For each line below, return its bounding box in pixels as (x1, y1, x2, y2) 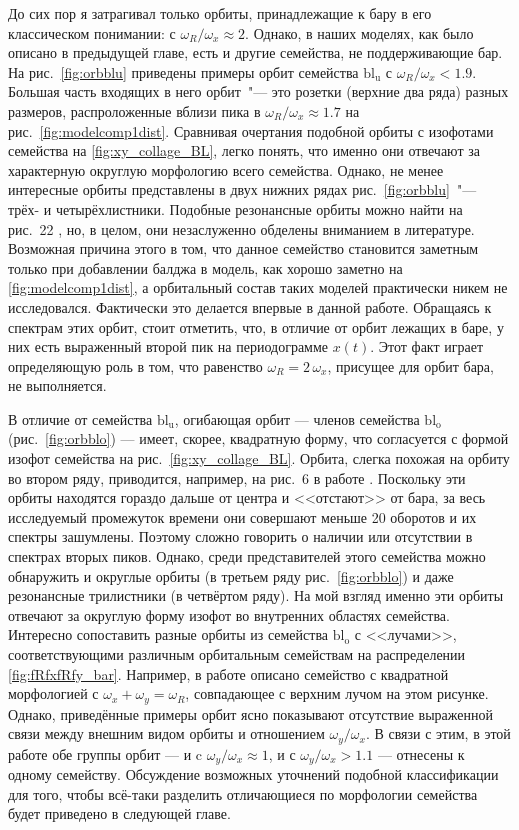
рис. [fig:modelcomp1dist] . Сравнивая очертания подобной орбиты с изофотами (8, 120, 494, 141)
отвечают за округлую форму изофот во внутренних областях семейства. (8, 604, 450, 625)
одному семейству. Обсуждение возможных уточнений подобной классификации (8, 764, 499, 785)
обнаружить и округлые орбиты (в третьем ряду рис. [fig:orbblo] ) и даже (8, 565, 454, 586)
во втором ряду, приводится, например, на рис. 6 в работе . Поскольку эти (8, 467, 466, 488)
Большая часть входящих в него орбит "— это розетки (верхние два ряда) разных (8, 81, 509, 102)
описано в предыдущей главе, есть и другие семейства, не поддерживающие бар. (8, 42, 503, 63)
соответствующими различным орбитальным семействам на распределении (8, 644, 466, 664)
